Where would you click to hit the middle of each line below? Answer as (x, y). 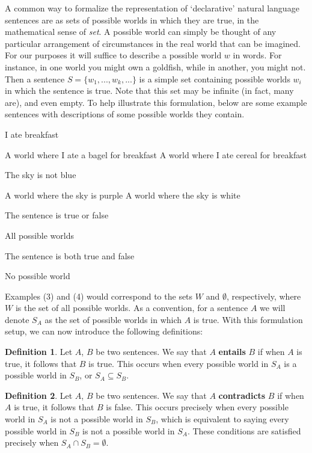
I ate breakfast (32, 134)
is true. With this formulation (248, 319)
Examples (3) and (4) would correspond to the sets (99, 296)
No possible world (38, 276)
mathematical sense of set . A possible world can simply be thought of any (141, 32)
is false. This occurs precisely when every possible (197, 407)
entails (232, 352)
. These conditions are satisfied (244, 430)
